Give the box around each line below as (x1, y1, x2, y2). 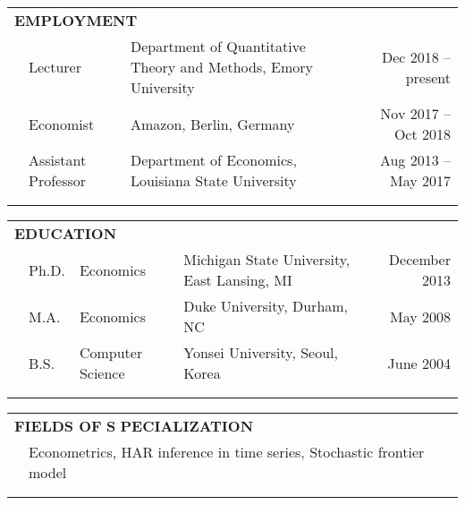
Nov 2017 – (380, 103, 451, 124)
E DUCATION (14, 223, 117, 244)
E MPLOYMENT (14, 10, 138, 30)
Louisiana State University (130, 170, 297, 191)
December (388, 249, 451, 270)
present (405, 66, 451, 88)
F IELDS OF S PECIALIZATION (14, 415, 254, 436)
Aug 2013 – (379, 150, 451, 170)
